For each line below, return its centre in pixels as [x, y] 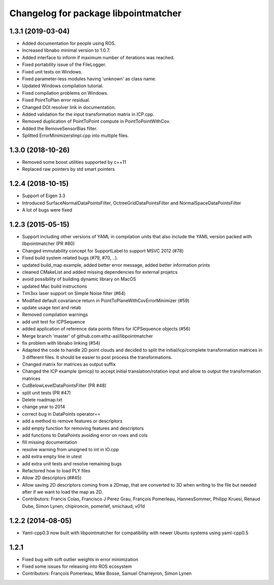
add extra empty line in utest [52, 457]
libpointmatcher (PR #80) [48, 244]
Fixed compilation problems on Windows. [65, 93]
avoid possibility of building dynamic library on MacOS [79, 279]
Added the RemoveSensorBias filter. [60, 128]
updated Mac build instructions [55, 286]
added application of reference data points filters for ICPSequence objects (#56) [106, 329]
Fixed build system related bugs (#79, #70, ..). [70, 258]
